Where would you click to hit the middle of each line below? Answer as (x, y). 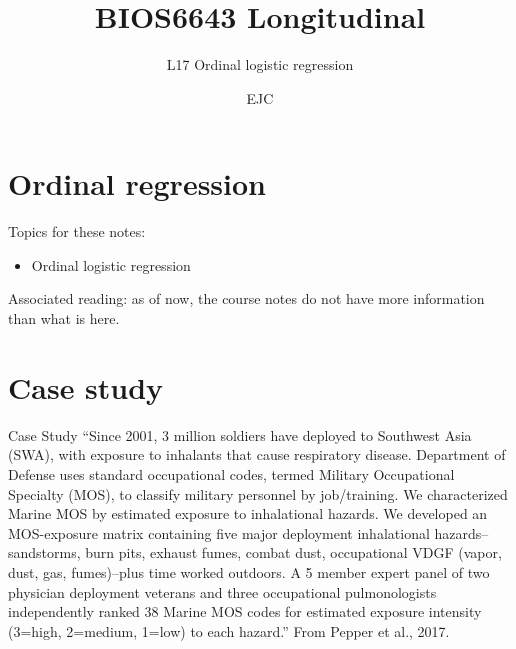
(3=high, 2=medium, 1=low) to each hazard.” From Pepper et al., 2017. (229, 630)
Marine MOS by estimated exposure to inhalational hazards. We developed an (248, 513)
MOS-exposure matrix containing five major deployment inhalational (219, 532)
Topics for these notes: (77, 231)
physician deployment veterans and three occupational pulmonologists (222, 591)
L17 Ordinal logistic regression (260, 64)
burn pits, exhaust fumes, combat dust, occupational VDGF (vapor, (293, 552)
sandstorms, (44, 552)
